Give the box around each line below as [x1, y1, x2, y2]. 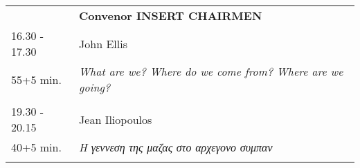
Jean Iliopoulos [79, 111, 152, 127]
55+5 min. [11, 71, 62, 87]
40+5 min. [11, 139, 62, 155]
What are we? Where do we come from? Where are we [79, 63, 343, 79]
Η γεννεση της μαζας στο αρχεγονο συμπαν [79, 139, 273, 155]
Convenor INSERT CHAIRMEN [79, 8, 262, 23]
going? [79, 79, 111, 95]
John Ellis [79, 35, 127, 52]
